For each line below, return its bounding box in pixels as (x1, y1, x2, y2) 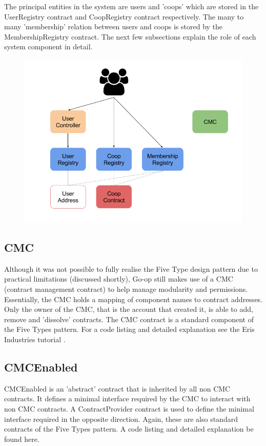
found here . (4, 433, 39, 444)
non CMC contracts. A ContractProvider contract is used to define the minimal (4, 403, 254, 414)
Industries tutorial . (4, 333, 66, 344)
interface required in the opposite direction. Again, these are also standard (4, 413, 238, 424)
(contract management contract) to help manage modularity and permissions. (4, 283, 248, 294)
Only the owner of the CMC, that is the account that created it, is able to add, (4, 304, 253, 314)
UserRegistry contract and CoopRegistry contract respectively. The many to (4, 11, 244, 22)
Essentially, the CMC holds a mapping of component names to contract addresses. (4, 293, 263, 304)
